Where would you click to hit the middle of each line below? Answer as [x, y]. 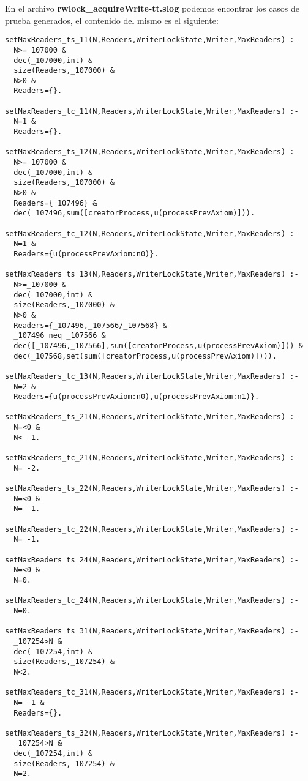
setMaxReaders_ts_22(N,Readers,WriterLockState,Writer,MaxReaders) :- [152, 489]
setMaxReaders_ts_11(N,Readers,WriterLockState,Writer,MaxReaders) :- [152, 40]
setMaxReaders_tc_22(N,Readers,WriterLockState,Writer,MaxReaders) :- [152, 529]
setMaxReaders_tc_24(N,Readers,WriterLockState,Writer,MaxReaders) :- [152, 601]
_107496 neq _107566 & [60, 336]
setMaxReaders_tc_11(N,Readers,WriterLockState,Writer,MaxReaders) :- [152, 111]
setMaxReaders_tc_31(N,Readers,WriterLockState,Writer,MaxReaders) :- [152, 693]
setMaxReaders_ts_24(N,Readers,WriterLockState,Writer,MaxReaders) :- [152, 560]
